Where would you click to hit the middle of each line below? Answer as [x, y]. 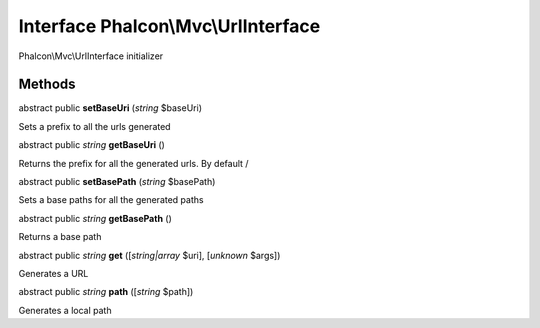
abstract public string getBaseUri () [91, 145]
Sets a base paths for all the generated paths [111, 200]
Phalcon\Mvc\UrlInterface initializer [91, 56]
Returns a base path [60, 237]
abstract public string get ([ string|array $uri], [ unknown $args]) [149, 255]
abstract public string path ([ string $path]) [106, 292]
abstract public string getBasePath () [95, 218]
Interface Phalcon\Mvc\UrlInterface [169, 26]
